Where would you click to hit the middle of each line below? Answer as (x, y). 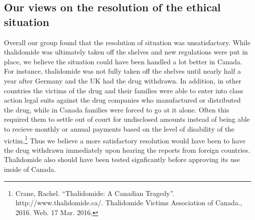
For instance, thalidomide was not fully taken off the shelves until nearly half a (123, 71)
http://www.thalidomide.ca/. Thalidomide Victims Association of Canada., (129, 203)
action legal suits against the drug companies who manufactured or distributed (122, 100)
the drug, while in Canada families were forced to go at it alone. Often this (117, 109)
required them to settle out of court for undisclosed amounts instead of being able (127, 119)
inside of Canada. (30, 169)
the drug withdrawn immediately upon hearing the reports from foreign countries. (127, 150)
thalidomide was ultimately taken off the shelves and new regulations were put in (126, 52)
